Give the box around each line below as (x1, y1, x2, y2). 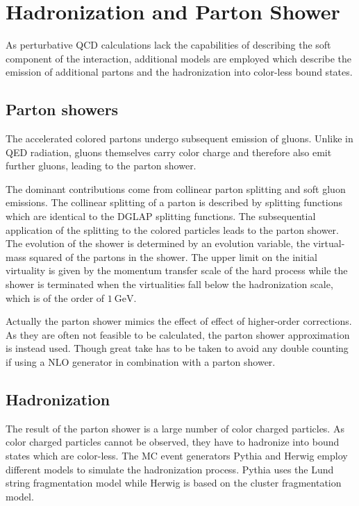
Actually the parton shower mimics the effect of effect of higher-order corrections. (6, 314, 352, 328)
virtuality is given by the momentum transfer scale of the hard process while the (6, 263, 348, 278)
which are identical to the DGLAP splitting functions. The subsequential (6, 209, 316, 224)
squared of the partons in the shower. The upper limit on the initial (29, 249, 317, 264)
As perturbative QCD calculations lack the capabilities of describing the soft (6, 37, 331, 52)
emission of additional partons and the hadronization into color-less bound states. (6, 65, 353, 79)
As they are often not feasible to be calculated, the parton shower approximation (6, 327, 350, 341)
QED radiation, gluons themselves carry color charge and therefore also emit (6, 144, 332, 159)
